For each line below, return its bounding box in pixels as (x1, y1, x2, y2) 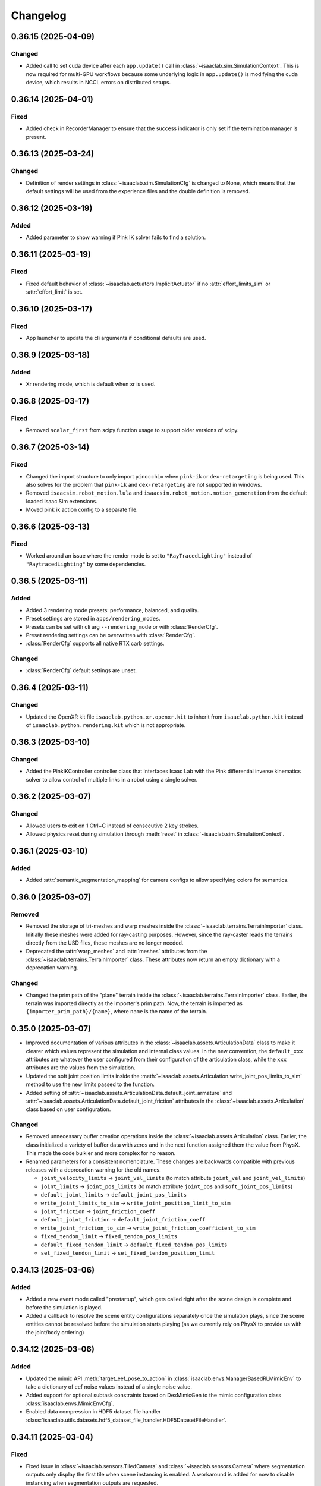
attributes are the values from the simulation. (26, 1064, 136, 1071)
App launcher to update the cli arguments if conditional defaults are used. (26, 335, 206, 342)
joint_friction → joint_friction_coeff (40, 1208, 156, 1215)
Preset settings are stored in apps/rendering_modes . (26, 615, 160, 622)
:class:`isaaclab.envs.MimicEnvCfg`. (26, 1400, 114, 1407)
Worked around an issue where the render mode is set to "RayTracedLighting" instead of (26, 552, 253, 559)
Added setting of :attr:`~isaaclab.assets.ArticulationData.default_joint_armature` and (26, 1089, 232, 1096)
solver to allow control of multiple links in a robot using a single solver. (26, 776, 198, 783)
